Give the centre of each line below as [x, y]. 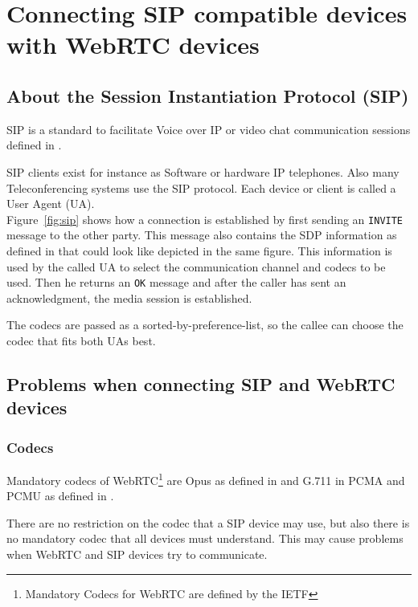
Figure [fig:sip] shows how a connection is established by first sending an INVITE [205, 219]
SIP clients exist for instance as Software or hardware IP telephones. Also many [203, 171]
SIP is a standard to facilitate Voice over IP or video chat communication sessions [209, 129]
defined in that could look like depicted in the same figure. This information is [199, 250]
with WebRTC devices [133, 45]
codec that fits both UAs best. [81, 341]
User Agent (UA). [51, 204]
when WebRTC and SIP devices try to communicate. [137, 554]
